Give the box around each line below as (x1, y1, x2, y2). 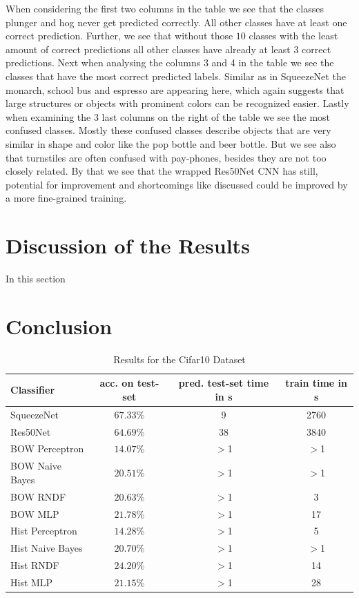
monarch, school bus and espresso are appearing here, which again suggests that (6, 82, 345, 97)
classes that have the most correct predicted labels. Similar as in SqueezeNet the (6, 68, 346, 83)
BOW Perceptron (10, 441, 84, 456)
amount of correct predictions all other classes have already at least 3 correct (6, 41, 331, 56)
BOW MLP (10, 506, 59, 521)
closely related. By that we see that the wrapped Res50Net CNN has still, (6, 164, 318, 178)
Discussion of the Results (6, 231, 250, 260)
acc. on (99, 376, 134, 390)
